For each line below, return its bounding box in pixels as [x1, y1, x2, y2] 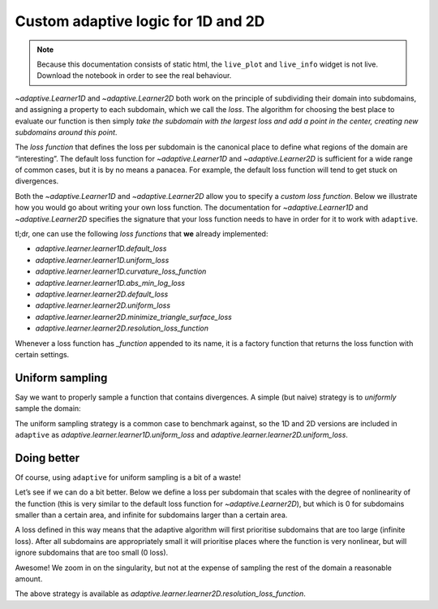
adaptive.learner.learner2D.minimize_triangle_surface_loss [35, 312, 233, 322]
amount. [15, 574, 43, 584]
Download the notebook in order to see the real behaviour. [36, 71, 232, 80]
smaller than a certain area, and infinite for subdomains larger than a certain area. [15, 510, 288, 520]
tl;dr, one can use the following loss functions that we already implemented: [15, 229, 268, 239]
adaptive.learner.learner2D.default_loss [35, 289, 169, 299]
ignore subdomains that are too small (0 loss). [15, 548, 169, 558]
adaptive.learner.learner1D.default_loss [35, 244, 167, 253]
